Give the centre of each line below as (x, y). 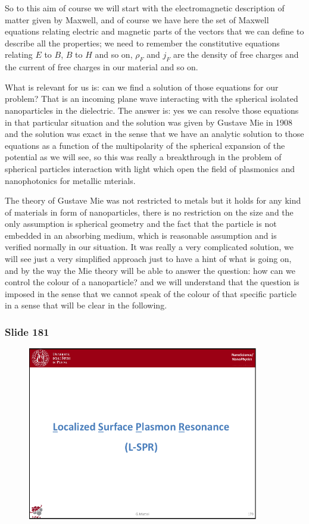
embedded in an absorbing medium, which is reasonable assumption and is (141, 235)
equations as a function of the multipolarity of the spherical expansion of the (145, 145)
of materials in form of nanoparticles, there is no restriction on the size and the (149, 212)
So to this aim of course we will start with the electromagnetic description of (145, 8)
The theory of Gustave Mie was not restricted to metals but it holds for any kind (153, 200)
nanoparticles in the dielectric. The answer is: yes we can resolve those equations (152, 110)
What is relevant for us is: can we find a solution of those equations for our (142, 87)
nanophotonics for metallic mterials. (70, 180)
